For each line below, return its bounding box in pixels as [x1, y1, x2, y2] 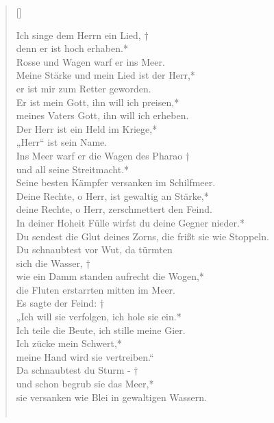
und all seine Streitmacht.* [16, 162, 129, 176]
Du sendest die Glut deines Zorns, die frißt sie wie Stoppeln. [16, 229, 269, 243]
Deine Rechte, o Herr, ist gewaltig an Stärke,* [16, 188, 209, 203]
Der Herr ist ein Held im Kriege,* [16, 121, 158, 136]
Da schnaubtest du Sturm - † [16, 363, 138, 377]
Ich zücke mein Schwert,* [16, 336, 122, 350]
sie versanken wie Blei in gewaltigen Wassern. [16, 389, 208, 404]
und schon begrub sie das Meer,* [16, 376, 154, 391]
